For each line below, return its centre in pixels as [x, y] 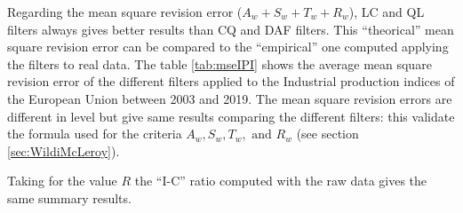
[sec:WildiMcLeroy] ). [64, 150]
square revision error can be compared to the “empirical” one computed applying [228, 47]
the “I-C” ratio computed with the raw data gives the [281, 181]
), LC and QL [387, 12]
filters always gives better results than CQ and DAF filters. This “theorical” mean [231, 29]
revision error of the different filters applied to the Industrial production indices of [231, 81]
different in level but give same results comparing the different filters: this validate [231, 116]
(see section [327, 134]
